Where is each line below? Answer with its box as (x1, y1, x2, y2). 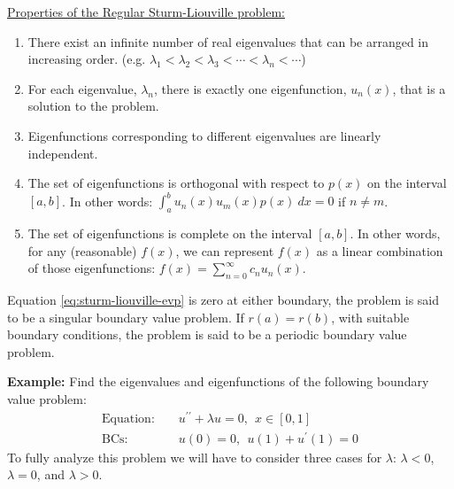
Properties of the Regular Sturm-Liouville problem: (7, 3, 285, 20)
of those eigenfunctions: (27, 259, 156, 277)
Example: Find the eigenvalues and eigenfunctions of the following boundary (7, 372, 429, 391)
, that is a (392, 79, 446, 97)
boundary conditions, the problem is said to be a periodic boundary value (7, 325, 407, 344)
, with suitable (331, 307, 410, 326)
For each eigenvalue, (27, 79, 137, 97)
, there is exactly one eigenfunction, (154, 79, 347, 97)
